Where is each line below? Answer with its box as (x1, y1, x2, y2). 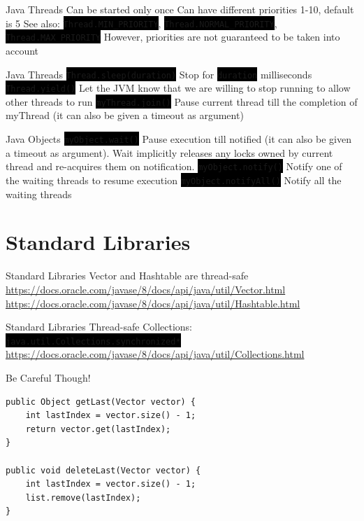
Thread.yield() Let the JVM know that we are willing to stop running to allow (6, 81, 351, 95)
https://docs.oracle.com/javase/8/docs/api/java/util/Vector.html (6, 282, 286, 296)
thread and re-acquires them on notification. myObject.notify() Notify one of (6, 159, 342, 174)
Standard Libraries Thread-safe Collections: (6, 319, 193, 334)
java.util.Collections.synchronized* (6, 336, 181, 347)
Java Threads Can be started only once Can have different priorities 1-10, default (6, 2, 354, 16)
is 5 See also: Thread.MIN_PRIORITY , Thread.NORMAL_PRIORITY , (6, 15, 277, 30)
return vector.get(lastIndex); (25, 424, 171, 434)
